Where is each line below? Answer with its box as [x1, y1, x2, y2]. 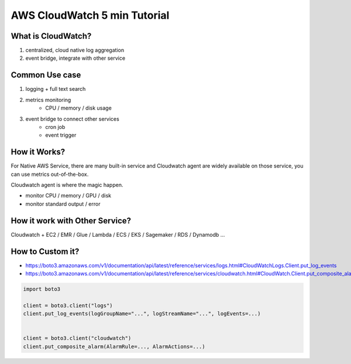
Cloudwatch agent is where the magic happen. [11, 182, 123, 188]
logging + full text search [25, 86, 86, 93]
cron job [45, 123, 66, 130]
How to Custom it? [11, 246, 80, 256]
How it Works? [11, 147, 66, 157]
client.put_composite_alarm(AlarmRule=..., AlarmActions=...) [23, 343, 205, 350]
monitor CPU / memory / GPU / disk [25, 192, 111, 199]
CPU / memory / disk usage [45, 104, 112, 111]
